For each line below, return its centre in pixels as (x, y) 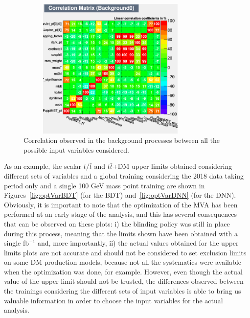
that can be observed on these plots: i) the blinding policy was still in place (117, 223)
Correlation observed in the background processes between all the (122, 140)
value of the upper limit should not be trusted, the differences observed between (124, 281)
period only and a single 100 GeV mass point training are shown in (104, 185)
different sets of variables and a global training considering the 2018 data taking (124, 175)
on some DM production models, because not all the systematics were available (123, 262)
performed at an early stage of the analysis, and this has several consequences (120, 214)
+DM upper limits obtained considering (172, 166)
